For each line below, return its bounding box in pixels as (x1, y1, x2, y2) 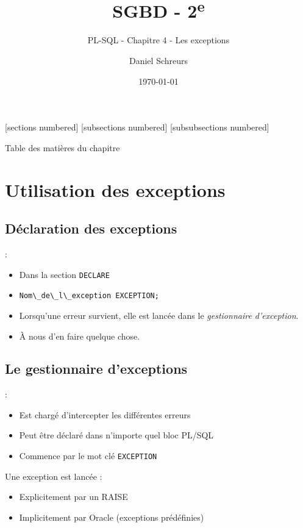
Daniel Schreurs (129, 54, 188, 67)
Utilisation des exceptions (5, 177, 226, 202)
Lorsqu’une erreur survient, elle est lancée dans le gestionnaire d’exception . (19, 309, 299, 321)
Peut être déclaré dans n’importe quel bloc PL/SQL (19, 429, 214, 441)
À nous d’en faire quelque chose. (19, 329, 140, 342)
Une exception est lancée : (5, 469, 102, 482)
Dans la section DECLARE (19, 268, 110, 280)
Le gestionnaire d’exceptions (5, 359, 188, 378)
